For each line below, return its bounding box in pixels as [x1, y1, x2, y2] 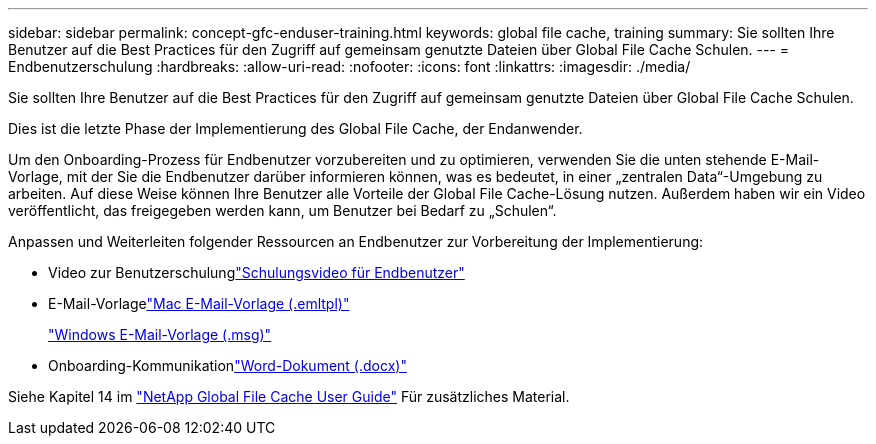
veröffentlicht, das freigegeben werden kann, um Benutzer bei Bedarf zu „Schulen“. [8, 202, 557, 219]
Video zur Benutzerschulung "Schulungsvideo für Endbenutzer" [48, 264, 465, 281]
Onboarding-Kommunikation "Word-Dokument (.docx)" [48, 357, 407, 374]
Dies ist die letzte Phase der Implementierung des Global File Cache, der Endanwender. [8, 120, 583, 137]
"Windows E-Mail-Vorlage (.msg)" [48, 326, 272, 343]
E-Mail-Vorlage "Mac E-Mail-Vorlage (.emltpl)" [48, 295, 350, 312]
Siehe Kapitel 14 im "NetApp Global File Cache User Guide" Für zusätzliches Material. [8, 388, 570, 405]
